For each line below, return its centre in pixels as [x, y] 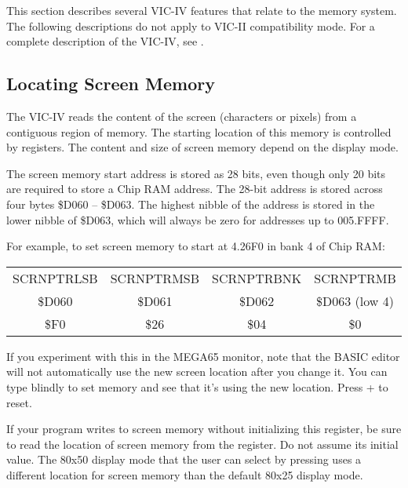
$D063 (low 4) [355, 300]
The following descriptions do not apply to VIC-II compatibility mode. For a [191, 25]
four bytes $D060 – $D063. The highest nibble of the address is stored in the [191, 204]
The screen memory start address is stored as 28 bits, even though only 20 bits [196, 173]
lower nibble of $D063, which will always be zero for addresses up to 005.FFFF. [198, 219]
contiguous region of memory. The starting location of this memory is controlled [199, 131]
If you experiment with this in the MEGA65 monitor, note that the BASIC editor [203, 356]
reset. [19, 402]
